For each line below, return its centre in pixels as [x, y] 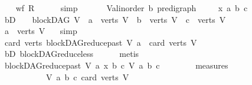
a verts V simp [41, 31]
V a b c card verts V [87, 76]
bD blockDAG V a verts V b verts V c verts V [115, 19]
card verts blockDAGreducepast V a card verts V [101, 42]
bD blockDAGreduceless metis [72, 54]
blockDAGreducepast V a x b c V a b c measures [116, 65]
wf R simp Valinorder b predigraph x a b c [132, 8]
